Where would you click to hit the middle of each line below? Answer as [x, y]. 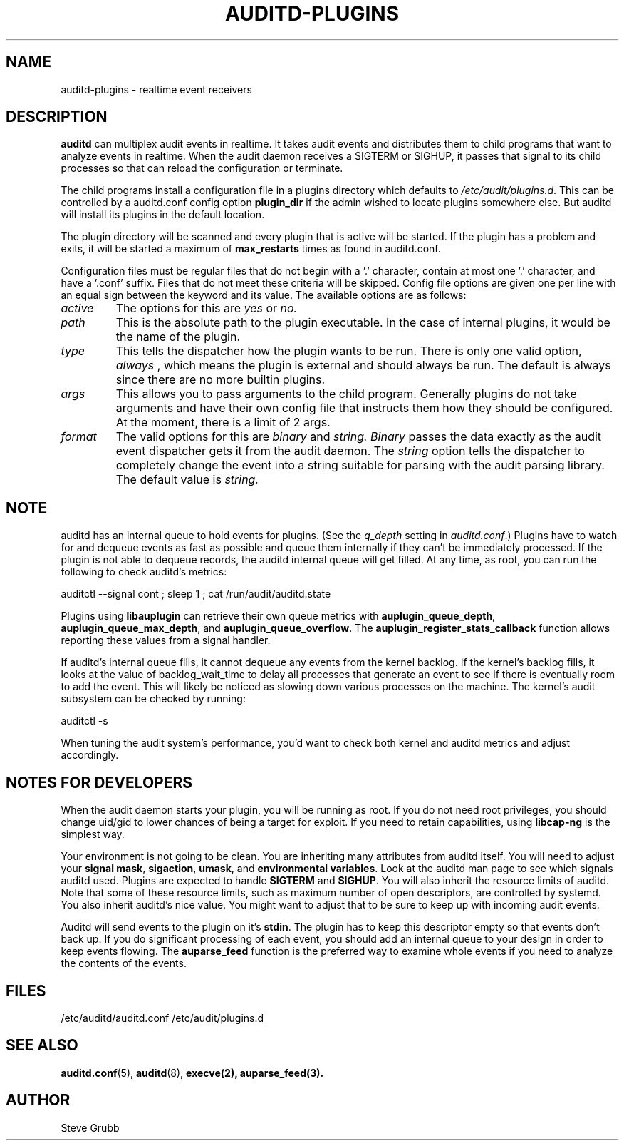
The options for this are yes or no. [207, 308]
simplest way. [93, 834]
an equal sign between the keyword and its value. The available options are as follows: [264, 295]
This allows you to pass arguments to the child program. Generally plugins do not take [346, 394]
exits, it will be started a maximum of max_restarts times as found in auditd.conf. [251, 249]
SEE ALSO [42, 1045]
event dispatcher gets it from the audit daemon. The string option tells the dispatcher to [350, 451]
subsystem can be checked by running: [153, 699]
